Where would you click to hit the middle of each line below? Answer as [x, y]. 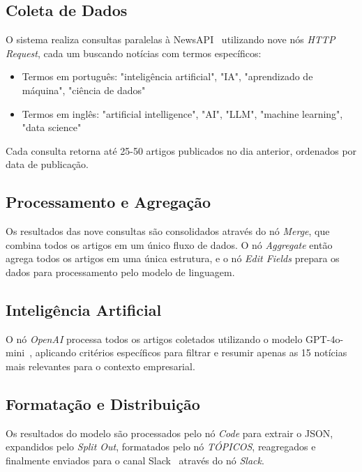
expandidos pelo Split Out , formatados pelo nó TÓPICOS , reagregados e [161, 447]
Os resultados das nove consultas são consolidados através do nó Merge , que [168, 231]
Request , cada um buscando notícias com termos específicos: [134, 53]
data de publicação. [47, 164]
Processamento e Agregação [108, 202]
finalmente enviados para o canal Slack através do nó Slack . [135, 460]
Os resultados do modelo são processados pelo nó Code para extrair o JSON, [169, 433]
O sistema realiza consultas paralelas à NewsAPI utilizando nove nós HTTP [171, 39]
